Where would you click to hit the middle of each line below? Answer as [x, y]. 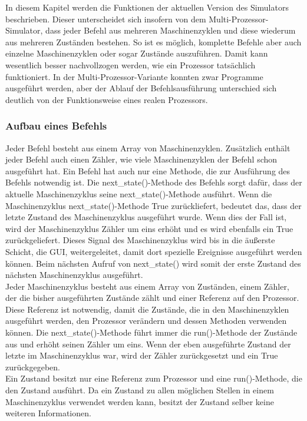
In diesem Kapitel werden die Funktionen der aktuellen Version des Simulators [147, 7]
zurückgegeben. [33, 367]
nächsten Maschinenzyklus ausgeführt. [74, 275]
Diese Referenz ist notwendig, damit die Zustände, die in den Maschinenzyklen [147, 309]
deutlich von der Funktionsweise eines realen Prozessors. [107, 99]
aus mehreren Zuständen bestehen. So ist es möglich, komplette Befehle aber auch [153, 42]
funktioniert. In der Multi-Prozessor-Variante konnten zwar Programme [134, 76]
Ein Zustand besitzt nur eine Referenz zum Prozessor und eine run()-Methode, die [154, 378]
